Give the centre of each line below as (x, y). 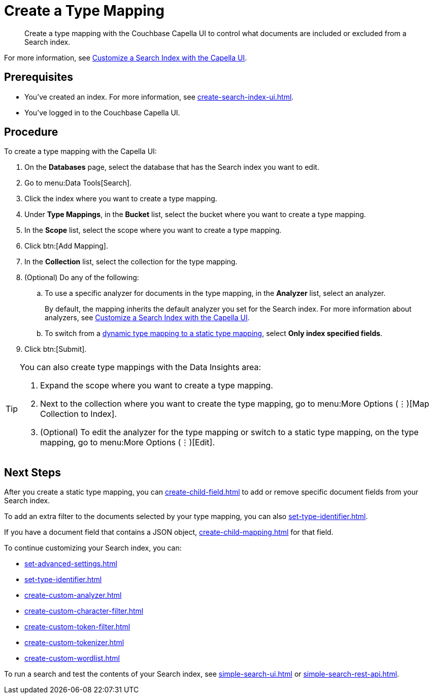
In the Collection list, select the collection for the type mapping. (131, 262)
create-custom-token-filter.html (77, 627)
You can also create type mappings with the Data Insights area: (141, 367)
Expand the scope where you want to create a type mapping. (157, 386)
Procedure (31, 132)
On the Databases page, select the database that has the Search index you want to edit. (172, 167)
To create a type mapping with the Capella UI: (80, 151)
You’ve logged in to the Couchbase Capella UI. (102, 112)
